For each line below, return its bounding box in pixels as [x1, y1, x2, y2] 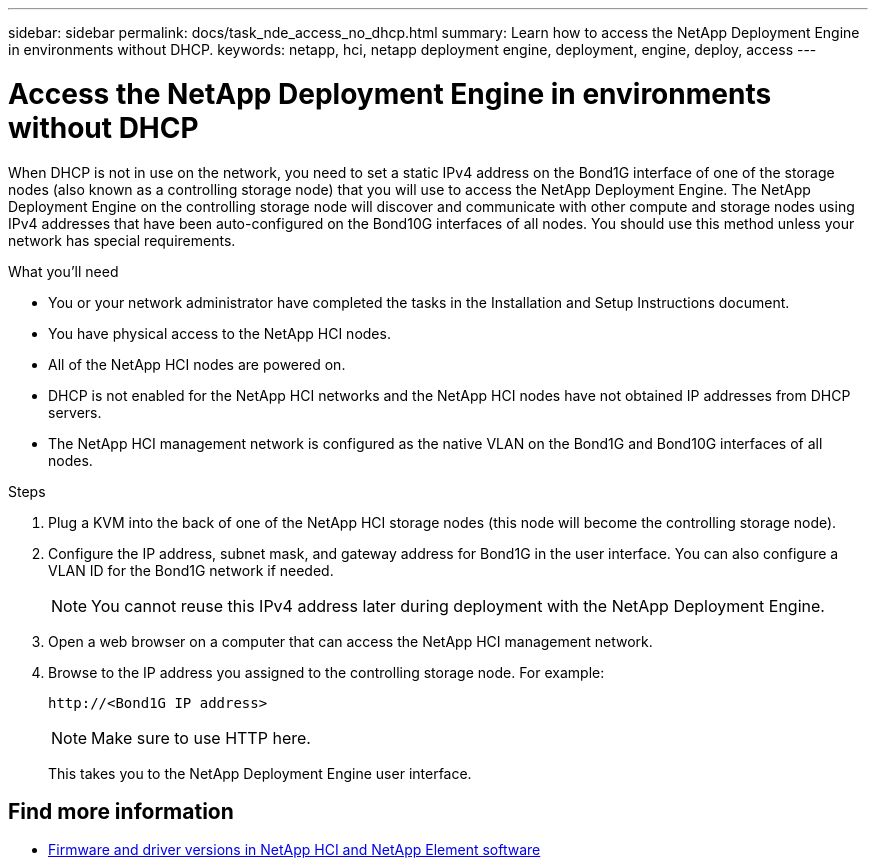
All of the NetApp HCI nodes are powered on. [48, 355, 346, 373]
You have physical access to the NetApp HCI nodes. [48, 324, 391, 342]
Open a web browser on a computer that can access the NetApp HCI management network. [48, 632, 653, 650]
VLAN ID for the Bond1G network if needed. [48, 561, 334, 579]
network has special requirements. [8, 231, 236, 249]
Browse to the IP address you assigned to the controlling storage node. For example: [48, 663, 605, 681]
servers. [48, 403, 102, 421]
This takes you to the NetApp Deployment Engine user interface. [48, 764, 472, 782]
